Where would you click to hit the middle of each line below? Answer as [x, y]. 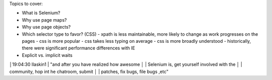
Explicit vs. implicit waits [47, 55]
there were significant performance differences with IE [79, 48]
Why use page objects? [46, 27]
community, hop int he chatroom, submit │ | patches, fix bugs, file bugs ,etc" [89, 71]
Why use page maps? [44, 20]
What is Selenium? [41, 13]
